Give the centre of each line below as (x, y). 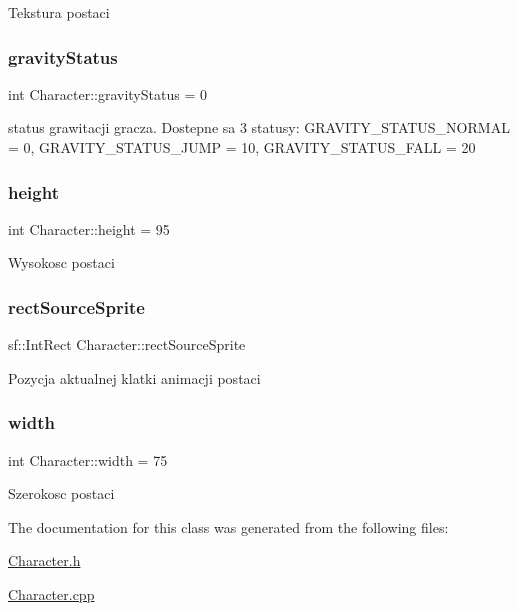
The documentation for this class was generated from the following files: (228, 526)
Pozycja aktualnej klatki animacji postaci (134, 377)
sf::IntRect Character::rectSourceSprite (127, 344)
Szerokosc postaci (61, 493)
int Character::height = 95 (89, 228)
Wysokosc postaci (61, 262)
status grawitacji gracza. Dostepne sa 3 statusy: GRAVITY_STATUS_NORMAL (259, 127)
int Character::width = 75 (88, 459)
